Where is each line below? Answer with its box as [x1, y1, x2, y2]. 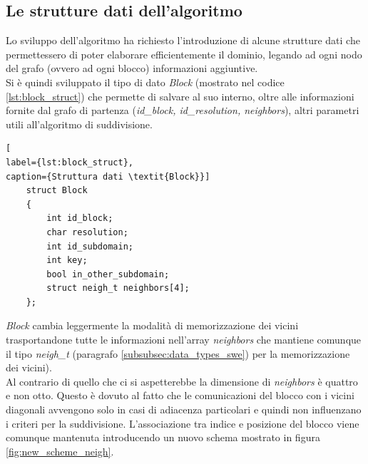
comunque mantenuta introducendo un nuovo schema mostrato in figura [6, 430, 320, 445]
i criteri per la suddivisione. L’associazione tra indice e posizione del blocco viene [6, 416, 359, 431]
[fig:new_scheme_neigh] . [6, 443, 114, 458]
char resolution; [46, 227, 128, 237]
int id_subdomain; [46, 241, 133, 252]
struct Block [26, 185, 88, 196]
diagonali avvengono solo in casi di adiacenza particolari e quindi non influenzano [6, 402, 362, 417]
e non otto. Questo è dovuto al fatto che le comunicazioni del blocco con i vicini [6, 388, 354, 403]
